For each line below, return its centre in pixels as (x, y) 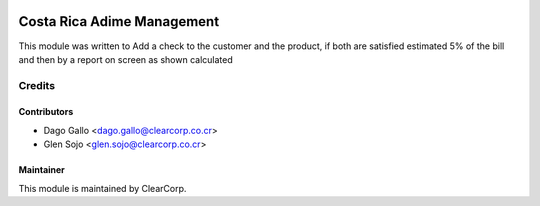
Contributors (46, 112)
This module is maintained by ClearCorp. (102, 188)
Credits (36, 85)
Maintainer (41, 170)
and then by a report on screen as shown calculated (126, 59)
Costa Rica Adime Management (119, 21)
